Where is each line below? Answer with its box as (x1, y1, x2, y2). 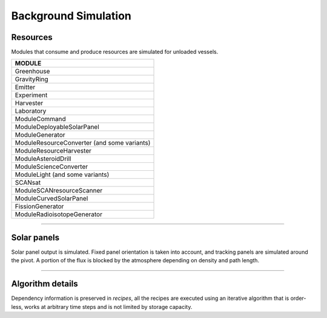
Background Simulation (11, 9, 131, 22)
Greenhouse (15, 67, 50, 76)
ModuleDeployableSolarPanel (15, 123, 99, 131)
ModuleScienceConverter (15, 162, 88, 171)
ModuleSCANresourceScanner (15, 187, 103, 195)
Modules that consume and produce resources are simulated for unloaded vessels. (11, 48, 219, 56)
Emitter (15, 83, 36, 91)
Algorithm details (11, 279, 78, 289)
